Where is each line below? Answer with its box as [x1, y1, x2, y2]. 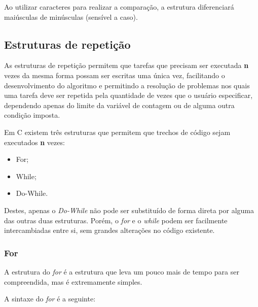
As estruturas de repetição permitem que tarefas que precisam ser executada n [4, 60, 249, 71]
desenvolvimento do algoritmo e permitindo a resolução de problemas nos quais [4, 80, 250, 90]
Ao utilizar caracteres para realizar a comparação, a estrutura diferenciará [4, 2, 234, 12]
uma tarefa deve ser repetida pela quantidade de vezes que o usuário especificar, [4, 90, 253, 100]
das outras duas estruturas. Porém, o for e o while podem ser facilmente [4, 215, 228, 225]
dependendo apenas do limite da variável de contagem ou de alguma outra [4, 99, 235, 110]
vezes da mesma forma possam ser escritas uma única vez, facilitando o [4, 70, 225, 80]
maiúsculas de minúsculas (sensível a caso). [4, 11, 138, 22]
